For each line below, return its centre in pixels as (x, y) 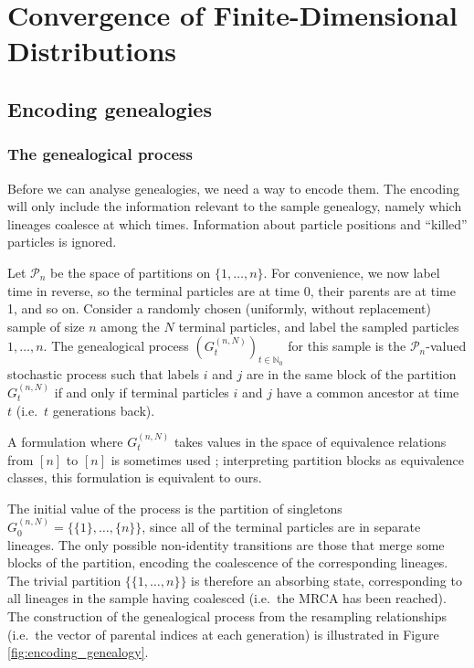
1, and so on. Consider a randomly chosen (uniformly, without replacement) (219, 308)
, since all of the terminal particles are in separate (281, 527)
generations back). (104, 410)
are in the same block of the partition (351, 373)
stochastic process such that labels (104, 373)
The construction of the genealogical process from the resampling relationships (227, 616)
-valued (446, 346)
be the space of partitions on (131, 272)
